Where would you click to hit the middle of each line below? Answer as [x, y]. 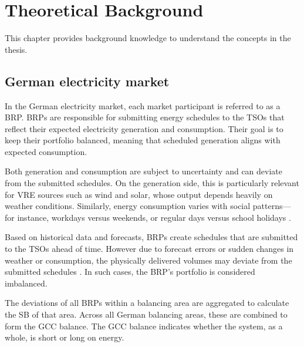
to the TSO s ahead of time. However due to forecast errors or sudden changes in [149, 249]
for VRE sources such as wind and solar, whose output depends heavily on [139, 194]
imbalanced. [26, 283]
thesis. [16, 49]
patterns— [272, 206]
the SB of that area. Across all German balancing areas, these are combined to [146, 314]
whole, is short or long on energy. [65, 337]
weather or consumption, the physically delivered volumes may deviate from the [148, 260]
